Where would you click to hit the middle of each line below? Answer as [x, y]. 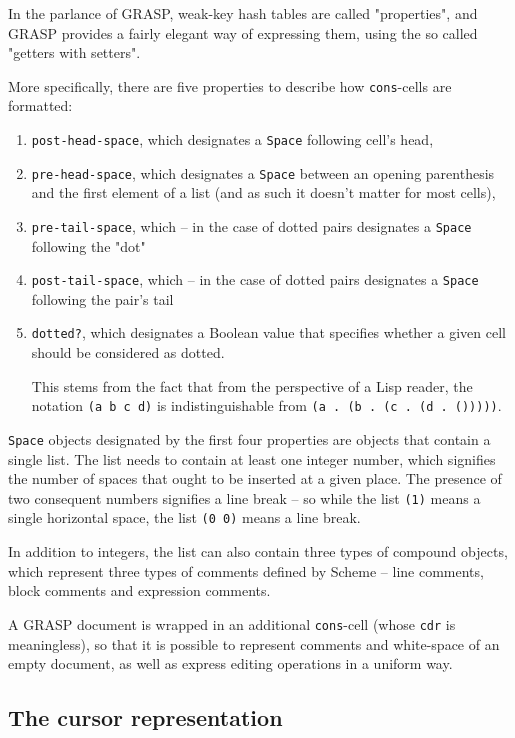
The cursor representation [145, 717]
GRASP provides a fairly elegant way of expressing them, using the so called [243, 32]
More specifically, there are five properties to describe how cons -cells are [230, 85]
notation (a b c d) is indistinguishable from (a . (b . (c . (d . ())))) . [266, 405]
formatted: [40, 105]
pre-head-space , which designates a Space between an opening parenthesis [263, 172]
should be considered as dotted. [128, 352]
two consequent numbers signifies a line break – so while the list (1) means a [244, 497]
